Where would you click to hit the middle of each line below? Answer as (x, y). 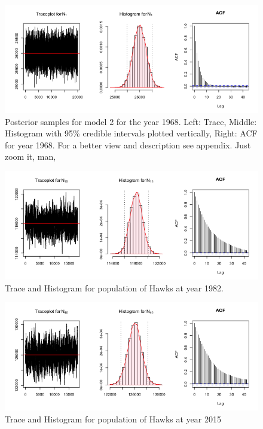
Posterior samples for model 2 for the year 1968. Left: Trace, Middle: (131, 121)
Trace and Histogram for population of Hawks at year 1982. (114, 287)
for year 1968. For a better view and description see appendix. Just (128, 144)
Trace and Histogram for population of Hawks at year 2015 (113, 419)
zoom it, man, (30, 156)
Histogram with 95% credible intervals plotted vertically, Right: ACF (131, 133)
